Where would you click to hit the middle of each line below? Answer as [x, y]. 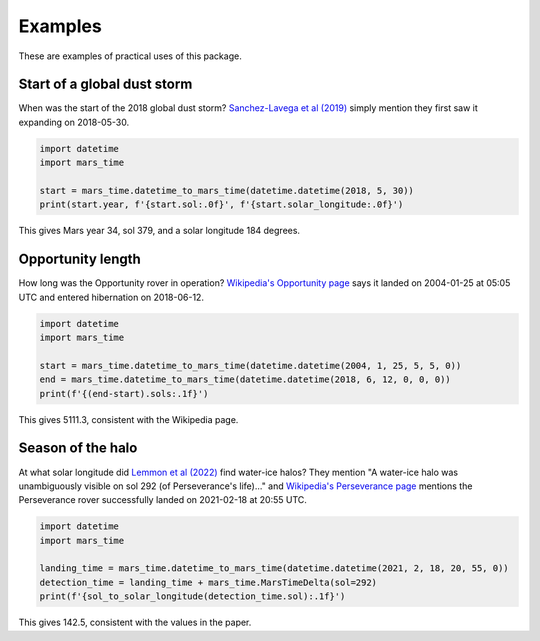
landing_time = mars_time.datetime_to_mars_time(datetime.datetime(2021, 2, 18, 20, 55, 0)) [274, 568]
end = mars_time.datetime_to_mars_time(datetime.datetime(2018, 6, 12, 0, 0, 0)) [245, 379]
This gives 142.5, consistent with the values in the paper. [135, 622]
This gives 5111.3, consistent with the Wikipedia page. [128, 419]
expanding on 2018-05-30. [74, 122]
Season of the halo [78, 448]
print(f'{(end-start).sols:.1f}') [124, 393]
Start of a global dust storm [105, 84]
